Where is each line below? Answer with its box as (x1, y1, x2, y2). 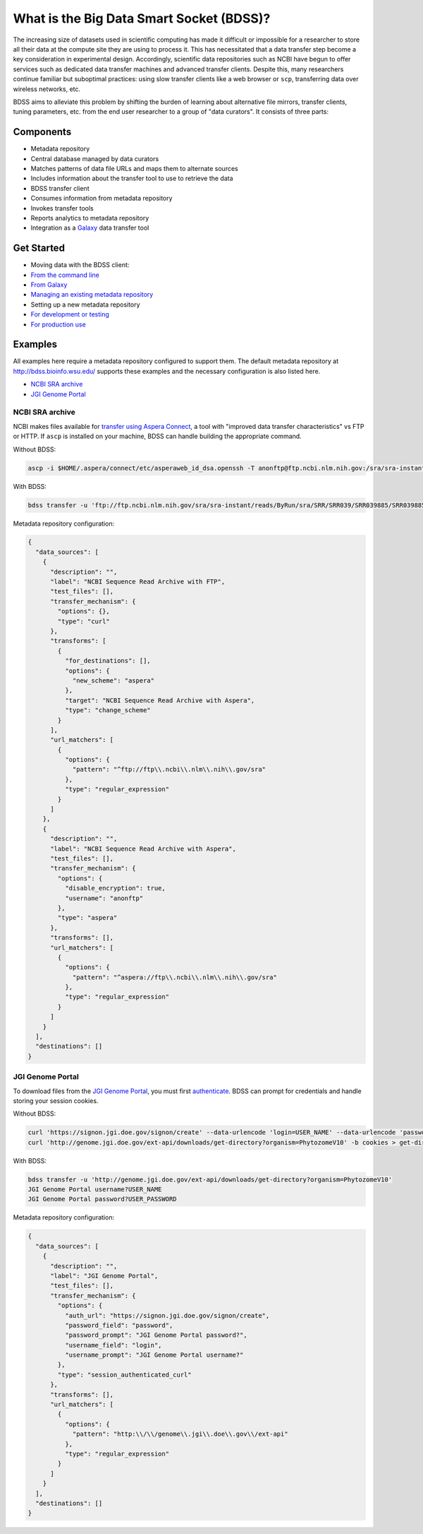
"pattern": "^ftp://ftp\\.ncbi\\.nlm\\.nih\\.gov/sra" (72, 765, 266, 774)
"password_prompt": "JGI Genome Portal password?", (64, 1331, 247, 1339)
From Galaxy (30, 281, 68, 289)
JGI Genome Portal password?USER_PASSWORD (27, 1195, 177, 1203)
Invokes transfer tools (30, 203, 94, 212)
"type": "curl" (57, 617, 111, 625)
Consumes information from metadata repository (30, 194, 173, 203)
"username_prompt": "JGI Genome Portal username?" (64, 1351, 244, 1359)
